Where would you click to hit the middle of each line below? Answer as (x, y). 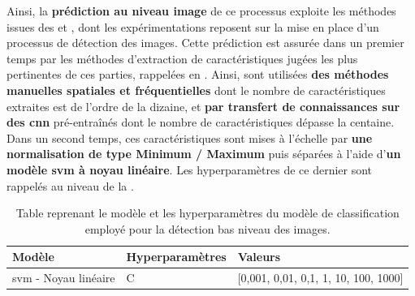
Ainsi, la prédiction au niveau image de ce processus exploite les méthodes (201, 11)
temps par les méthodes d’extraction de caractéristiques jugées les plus (182, 58)
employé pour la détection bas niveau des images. (207, 228)
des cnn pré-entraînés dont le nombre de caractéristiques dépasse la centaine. (201, 122)
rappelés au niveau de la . (70, 185)
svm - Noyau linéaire (64, 278)
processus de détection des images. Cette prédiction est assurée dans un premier (205, 43)
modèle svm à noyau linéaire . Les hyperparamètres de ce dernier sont (190, 169)
